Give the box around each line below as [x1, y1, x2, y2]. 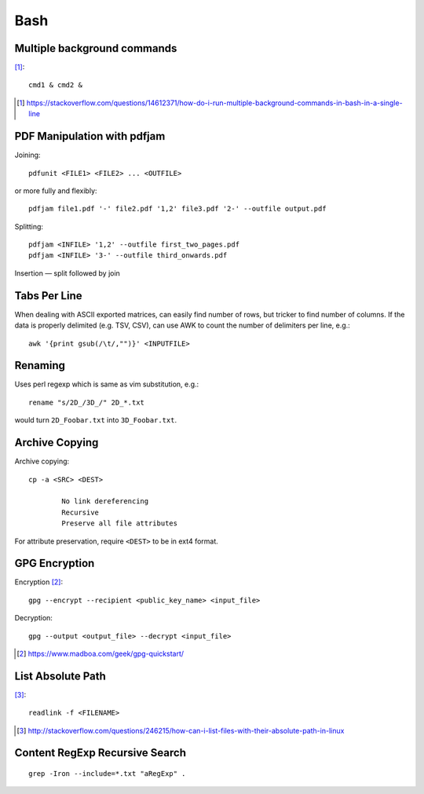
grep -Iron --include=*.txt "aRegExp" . [28, 770, 186, 778]
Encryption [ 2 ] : [14, 577, 64, 587]
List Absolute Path [14, 669, 106, 682]
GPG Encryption [14, 557, 95, 570]
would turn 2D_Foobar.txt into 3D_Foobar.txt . [14, 415, 177, 425]
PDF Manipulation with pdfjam [14, 130, 166, 143]
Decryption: [14, 613, 53, 623]
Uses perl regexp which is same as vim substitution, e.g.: [14, 379, 199, 389]
